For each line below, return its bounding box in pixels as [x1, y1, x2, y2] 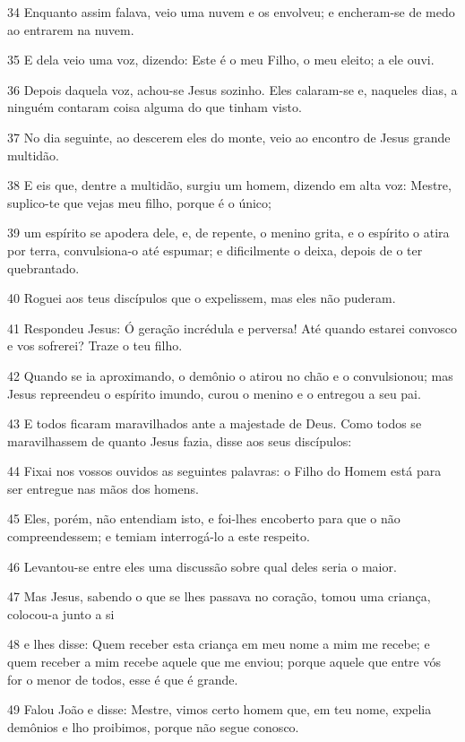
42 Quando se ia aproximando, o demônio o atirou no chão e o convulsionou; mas [7, 366, 453, 384]
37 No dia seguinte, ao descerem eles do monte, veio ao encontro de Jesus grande [7, 127, 451, 146]
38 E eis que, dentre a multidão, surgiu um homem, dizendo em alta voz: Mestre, [7, 176, 452, 194]
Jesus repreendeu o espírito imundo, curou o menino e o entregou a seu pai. [7, 384, 421, 402]
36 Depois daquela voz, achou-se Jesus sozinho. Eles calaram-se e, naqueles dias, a [7, 80, 458, 99]
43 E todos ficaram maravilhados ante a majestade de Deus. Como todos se [7, 414, 422, 433]
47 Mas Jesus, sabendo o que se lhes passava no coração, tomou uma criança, [7, 587, 431, 606]
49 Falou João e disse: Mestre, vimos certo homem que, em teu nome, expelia [7, 700, 432, 719]
